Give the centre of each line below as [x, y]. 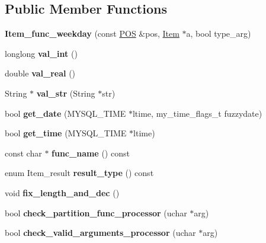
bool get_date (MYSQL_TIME [65, 113]
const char [23, 153]
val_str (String [66, 93]
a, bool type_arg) [219, 33]
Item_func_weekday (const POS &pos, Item [92, 33]
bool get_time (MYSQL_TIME [66, 133]
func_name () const [91, 153]
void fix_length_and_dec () [62, 192]
